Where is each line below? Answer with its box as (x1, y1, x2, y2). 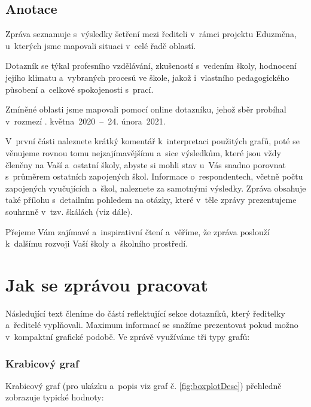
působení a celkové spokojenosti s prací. (5, 83, 154, 95)
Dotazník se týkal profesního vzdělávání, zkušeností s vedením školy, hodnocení (5, 59, 297, 72)
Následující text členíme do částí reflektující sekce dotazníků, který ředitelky (5, 306, 285, 319)
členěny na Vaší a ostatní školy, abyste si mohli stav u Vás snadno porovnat (5, 158, 286, 171)
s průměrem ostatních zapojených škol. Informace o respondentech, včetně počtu (5, 170, 303, 183)
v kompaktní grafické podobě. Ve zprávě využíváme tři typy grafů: (5, 330, 250, 343)
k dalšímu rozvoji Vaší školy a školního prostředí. (5, 237, 188, 250)
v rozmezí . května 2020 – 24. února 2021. (5, 114, 166, 127)
